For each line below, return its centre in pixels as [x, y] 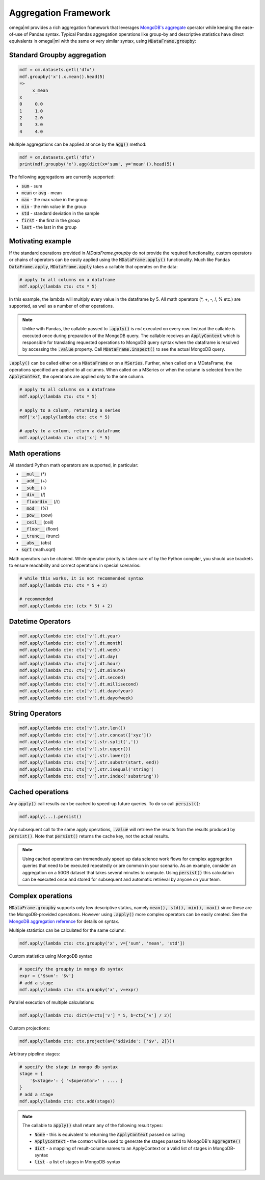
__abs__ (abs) [36, 543]
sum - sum [32, 186]
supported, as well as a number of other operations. [62, 306]
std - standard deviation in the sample [61, 213]
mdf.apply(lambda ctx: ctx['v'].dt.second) [73, 677]
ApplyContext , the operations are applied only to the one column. [77, 377]
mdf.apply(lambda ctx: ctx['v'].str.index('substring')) [89, 776]
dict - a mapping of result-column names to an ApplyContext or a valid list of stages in [123, 1148]
